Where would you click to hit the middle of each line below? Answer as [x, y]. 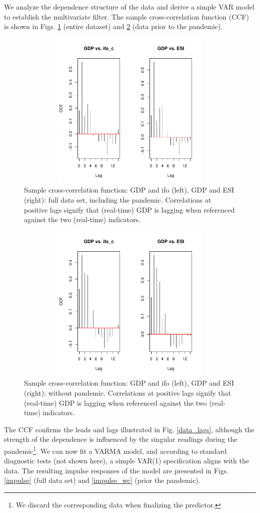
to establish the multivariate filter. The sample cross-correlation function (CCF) [126, 16]
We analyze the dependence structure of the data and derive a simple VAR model [129, 7]
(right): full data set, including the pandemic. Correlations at [118, 199]
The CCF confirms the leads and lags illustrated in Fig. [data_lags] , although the [129, 429]
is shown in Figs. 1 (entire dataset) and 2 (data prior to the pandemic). [113, 26]
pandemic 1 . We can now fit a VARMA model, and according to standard [115, 450]
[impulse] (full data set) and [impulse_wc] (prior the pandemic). [102, 480]
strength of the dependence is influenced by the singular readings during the [121, 439]
